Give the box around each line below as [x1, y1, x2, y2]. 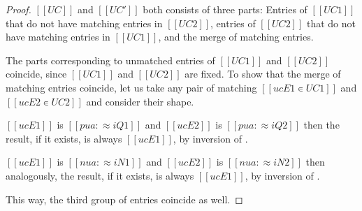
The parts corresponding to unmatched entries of [6, 52, 215, 67]
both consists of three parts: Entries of [143, 2, 307, 16]
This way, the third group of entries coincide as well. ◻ [6, 191, 243, 206]
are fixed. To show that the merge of [184, 66, 341, 81]
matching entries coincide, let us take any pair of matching [6, 80, 257, 94]
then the [303, 117, 340, 132]
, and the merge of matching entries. [158, 29, 314, 44]
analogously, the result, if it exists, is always [6, 168, 194, 182]
